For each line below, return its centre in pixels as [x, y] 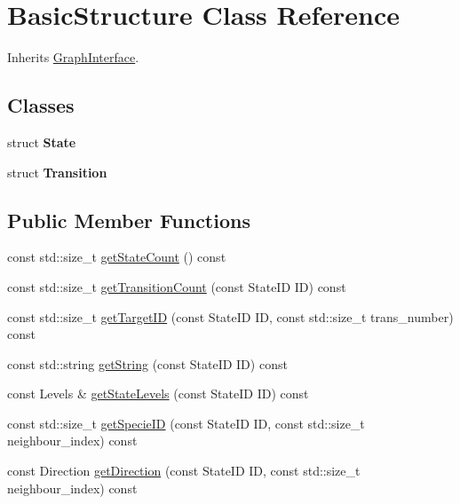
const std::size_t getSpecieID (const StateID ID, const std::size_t [186, 423]
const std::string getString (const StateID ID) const [147, 363]
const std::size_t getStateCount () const [117, 257]
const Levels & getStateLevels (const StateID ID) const [158, 394]
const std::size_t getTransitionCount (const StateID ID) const [177, 286]
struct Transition [57, 172]
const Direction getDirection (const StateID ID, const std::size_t [184, 471]
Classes [41, 105]
